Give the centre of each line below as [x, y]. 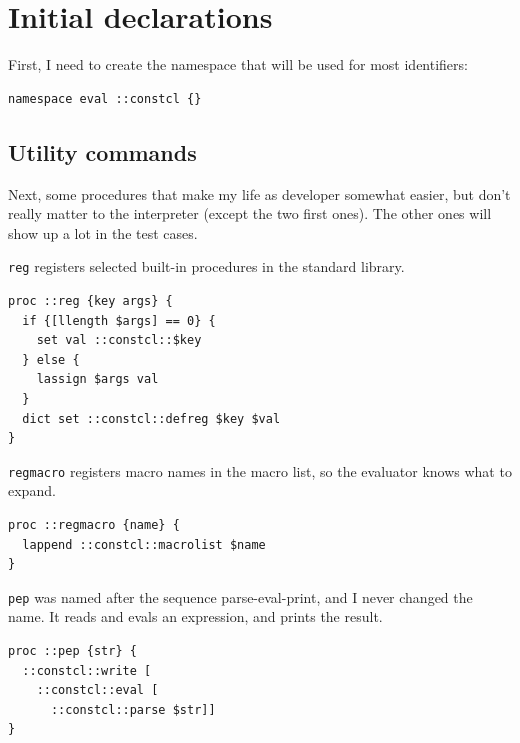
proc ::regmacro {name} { [94, 524]
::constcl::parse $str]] [133, 709]
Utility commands [102, 151]
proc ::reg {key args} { [90, 300]
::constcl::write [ [87, 670]
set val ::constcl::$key [119, 340]
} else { [51, 359]
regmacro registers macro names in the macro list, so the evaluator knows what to [260, 470]
